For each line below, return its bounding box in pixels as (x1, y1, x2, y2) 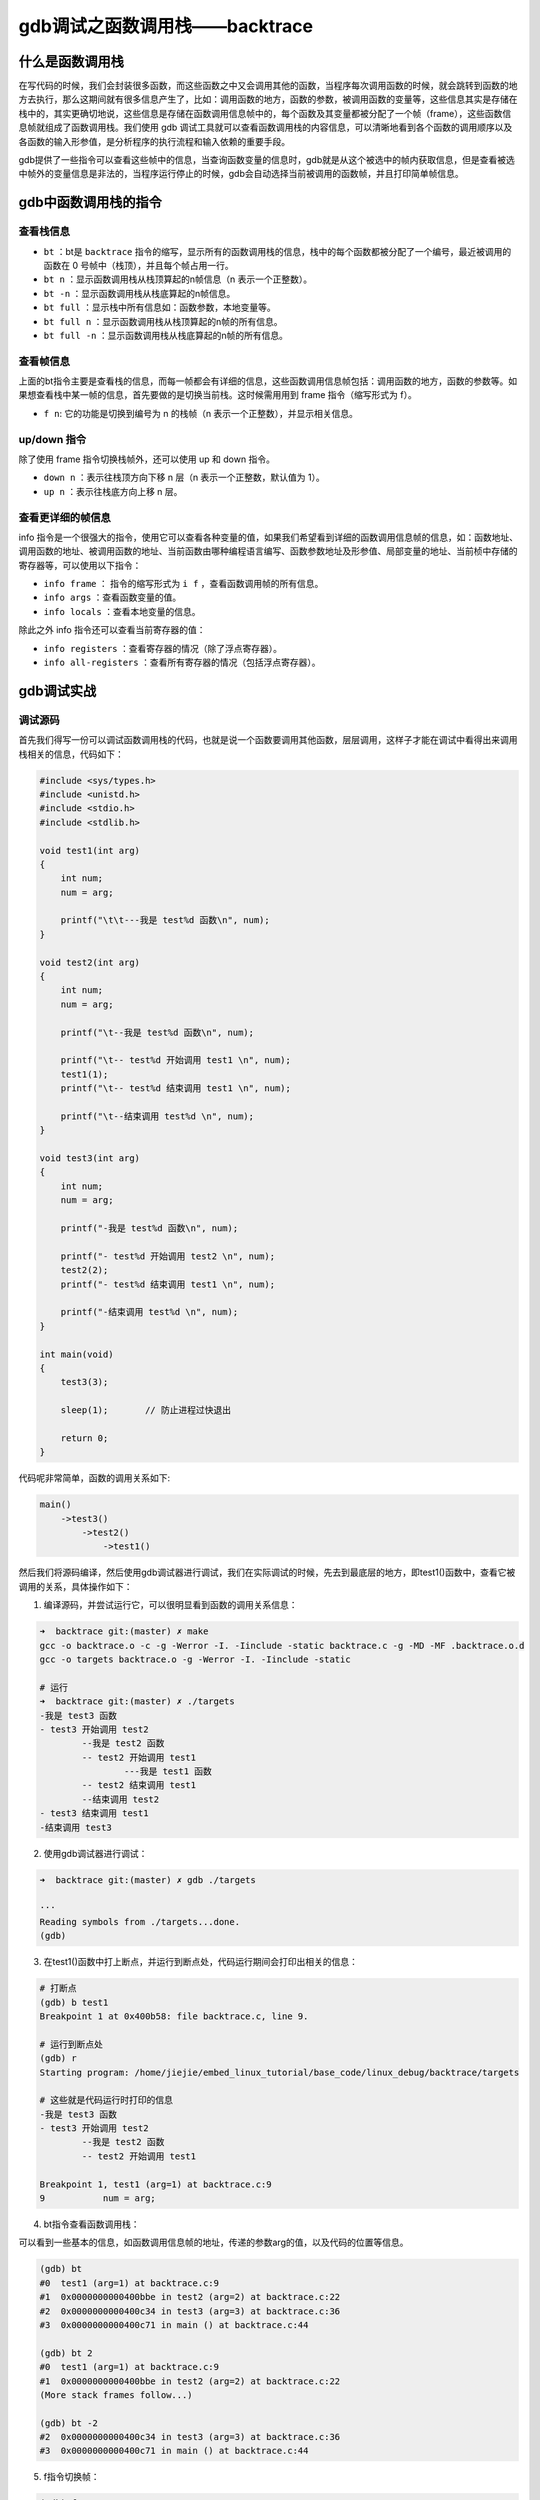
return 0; (60, 1432, 109, 1444)
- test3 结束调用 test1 (39, 1808, 149, 1819)
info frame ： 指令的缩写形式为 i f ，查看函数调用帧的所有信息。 (43, 578, 324, 590)
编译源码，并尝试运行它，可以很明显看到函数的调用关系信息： (43, 1599, 298, 1611)
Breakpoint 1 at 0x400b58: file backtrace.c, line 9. (39, 2010, 309, 2022)
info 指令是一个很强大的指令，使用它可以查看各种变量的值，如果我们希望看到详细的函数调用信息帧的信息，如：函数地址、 (18, 531, 519, 543)
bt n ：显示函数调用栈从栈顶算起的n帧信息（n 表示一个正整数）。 (43, 273, 313, 285)
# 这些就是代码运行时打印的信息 (39, 2095, 174, 2106)
